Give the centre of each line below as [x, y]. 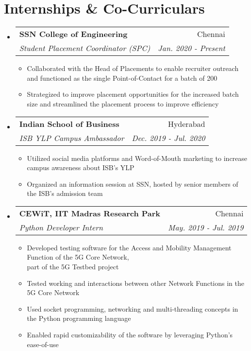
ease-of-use [43, 344]
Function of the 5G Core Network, [78, 257]
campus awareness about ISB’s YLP [81, 167]
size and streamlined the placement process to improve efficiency [123, 103]
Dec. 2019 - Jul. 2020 [168, 138]
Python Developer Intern [61, 227]
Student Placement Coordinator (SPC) [85, 48]
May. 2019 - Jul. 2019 [206, 227]
